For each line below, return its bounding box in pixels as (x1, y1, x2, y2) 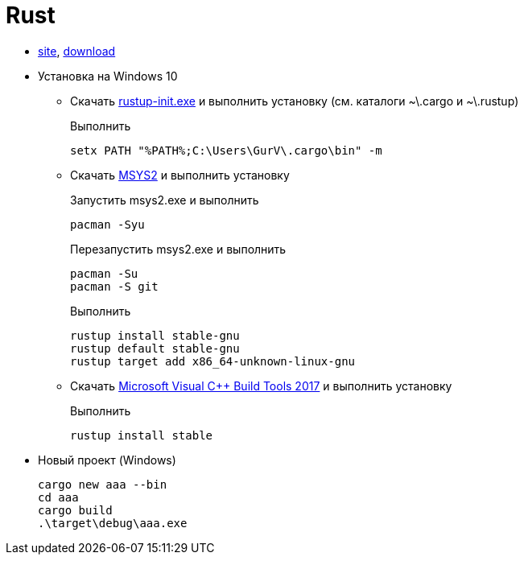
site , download (38, 43, 116, 58)
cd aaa (38, 490, 79, 504)
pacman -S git (70, 279, 159, 293)
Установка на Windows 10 (38, 68, 178, 83)
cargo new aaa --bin (38, 477, 167, 491)
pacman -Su (70, 266, 138, 280)
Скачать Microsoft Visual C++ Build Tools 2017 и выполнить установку (70, 378, 452, 393)
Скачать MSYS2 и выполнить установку (70, 167, 290, 182)
